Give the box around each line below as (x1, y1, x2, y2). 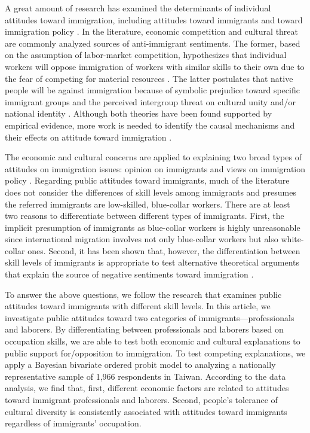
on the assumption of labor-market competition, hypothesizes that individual (5, 48, 287, 61)
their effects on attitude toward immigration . (5, 130, 172, 143)
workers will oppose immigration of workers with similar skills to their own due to (5, 60, 305, 72)
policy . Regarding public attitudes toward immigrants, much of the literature (5, 174, 290, 187)
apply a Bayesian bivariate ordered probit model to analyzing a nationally (5, 358, 276, 371)
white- (281, 233, 304, 245)
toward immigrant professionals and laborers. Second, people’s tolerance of (5, 394, 278, 405)
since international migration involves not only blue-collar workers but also (5, 233, 278, 245)
